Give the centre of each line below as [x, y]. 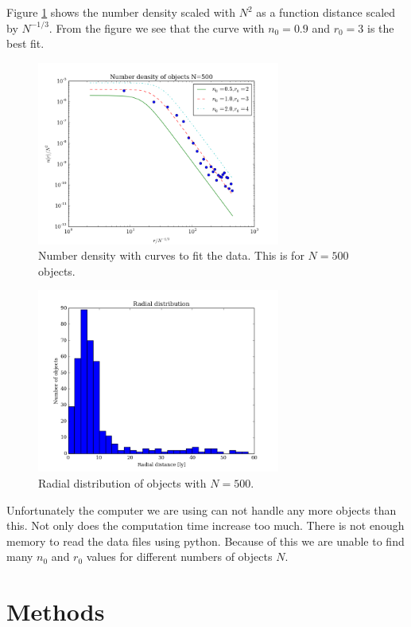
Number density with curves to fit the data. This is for [171, 255]
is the [381, 27]
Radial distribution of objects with [122, 482]
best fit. [25, 43]
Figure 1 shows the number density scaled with [121, 12]
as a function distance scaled [326, 12]
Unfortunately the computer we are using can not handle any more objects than [202, 509]
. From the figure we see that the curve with [157, 27]
